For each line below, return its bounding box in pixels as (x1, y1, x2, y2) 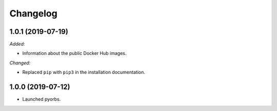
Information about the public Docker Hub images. (22, 50, 127, 57)
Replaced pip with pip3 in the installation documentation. (22, 69, 146, 76)
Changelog (9, 8, 57, 19)
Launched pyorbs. (22, 96, 61, 102)
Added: (9, 41, 25, 47)
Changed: (9, 60, 31, 66)
